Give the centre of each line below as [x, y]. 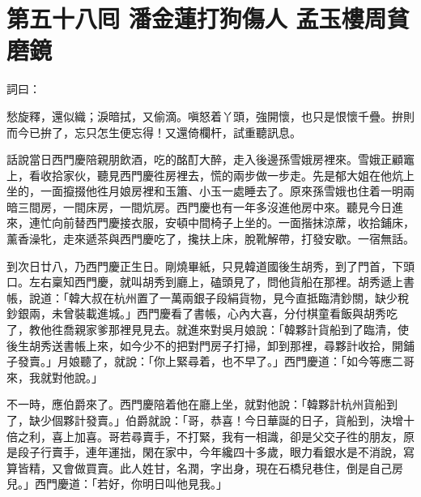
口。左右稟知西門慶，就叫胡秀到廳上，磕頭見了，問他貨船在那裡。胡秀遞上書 [210, 282]
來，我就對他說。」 [55, 377]
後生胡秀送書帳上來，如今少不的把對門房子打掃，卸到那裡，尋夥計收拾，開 [205, 345]
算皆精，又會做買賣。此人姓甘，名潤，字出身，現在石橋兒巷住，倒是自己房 [205, 467]
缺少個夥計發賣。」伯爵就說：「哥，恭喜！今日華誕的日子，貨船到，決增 [216, 420]
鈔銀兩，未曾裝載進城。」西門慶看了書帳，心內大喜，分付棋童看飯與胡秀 [196, 313]
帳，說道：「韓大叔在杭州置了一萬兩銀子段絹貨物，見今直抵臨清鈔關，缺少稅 [208, 297]
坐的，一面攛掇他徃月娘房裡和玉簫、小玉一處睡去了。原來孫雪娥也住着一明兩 [210, 191]
